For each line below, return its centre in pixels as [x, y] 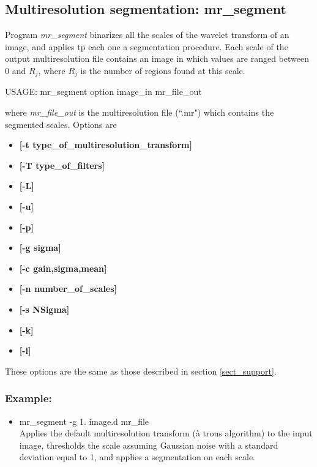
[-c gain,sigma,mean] [63, 268]
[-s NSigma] [44, 309]
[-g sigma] [40, 248]
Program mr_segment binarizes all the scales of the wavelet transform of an [147, 35]
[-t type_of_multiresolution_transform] [106, 145]
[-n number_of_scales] [68, 289]
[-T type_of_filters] [62, 165]
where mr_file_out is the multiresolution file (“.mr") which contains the [140, 112]
